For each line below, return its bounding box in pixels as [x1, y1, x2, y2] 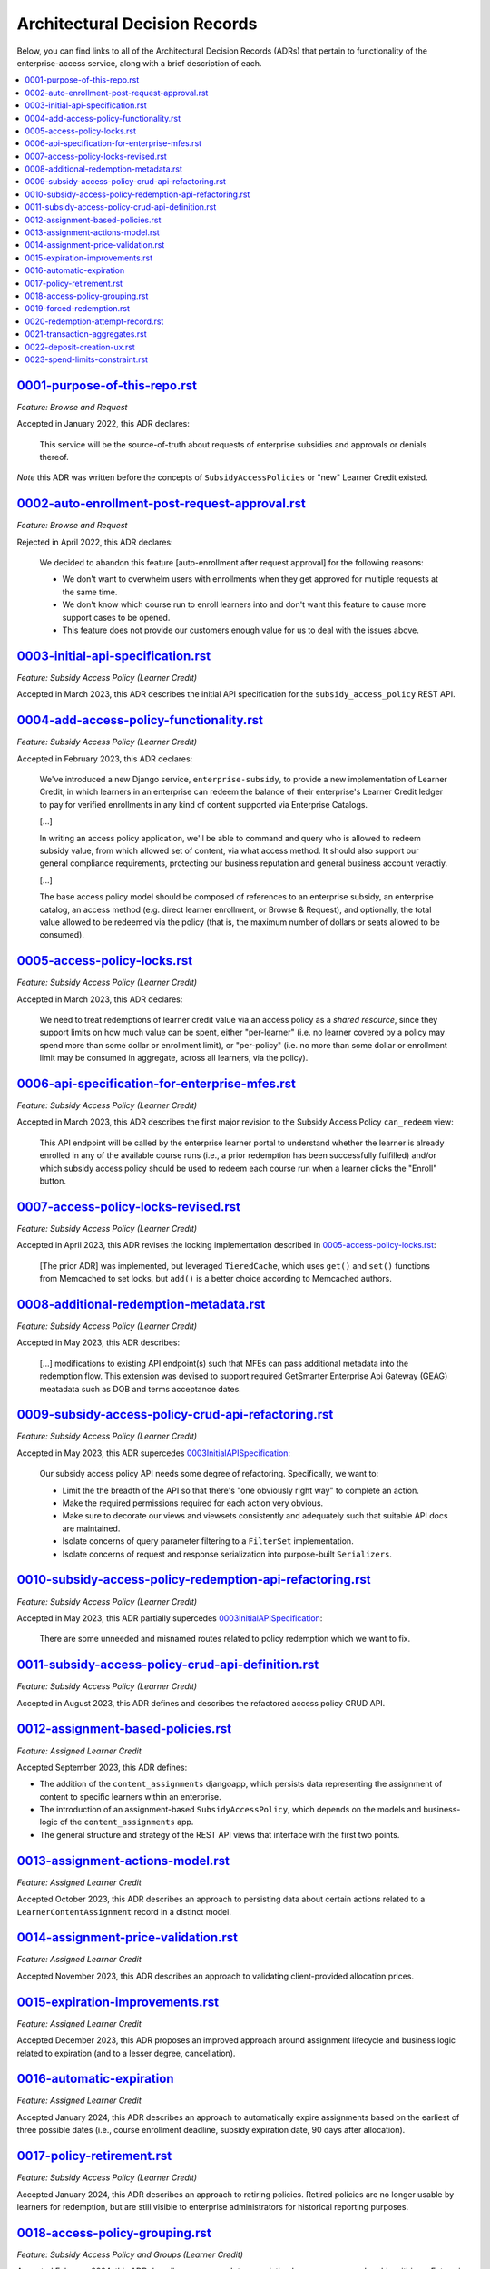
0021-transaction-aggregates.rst [24, 329, 147, 339]
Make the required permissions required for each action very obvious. [62, 1498, 324, 1508]
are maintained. [62, 1523, 121, 1534]
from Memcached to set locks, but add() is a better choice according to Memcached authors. [39, 1273, 392, 1284]
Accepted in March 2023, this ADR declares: [16, 994, 183, 1005]
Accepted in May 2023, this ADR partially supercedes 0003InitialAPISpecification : [16, 1612, 323, 1624]
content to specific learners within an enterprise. [39, 1791, 221, 1802]
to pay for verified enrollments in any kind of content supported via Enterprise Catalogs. [39, 799, 367, 810]
